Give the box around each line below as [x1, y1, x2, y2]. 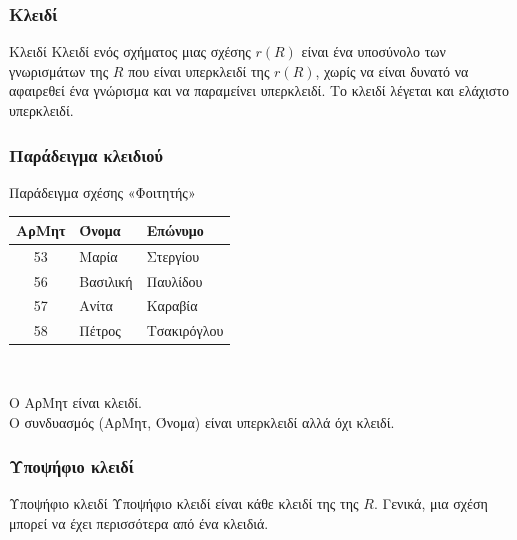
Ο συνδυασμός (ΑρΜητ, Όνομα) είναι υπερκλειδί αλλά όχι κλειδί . [9, 411, 395, 432]
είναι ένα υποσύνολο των [301, 41, 446, 62]
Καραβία [146, 295, 198, 316]
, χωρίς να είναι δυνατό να [315, 60, 469, 81]
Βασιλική [79, 270, 133, 291]
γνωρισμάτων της [9, 60, 109, 81]
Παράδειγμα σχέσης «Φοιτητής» [9, 181, 196, 202]
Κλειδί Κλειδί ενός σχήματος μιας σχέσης [9, 41, 251, 62]
